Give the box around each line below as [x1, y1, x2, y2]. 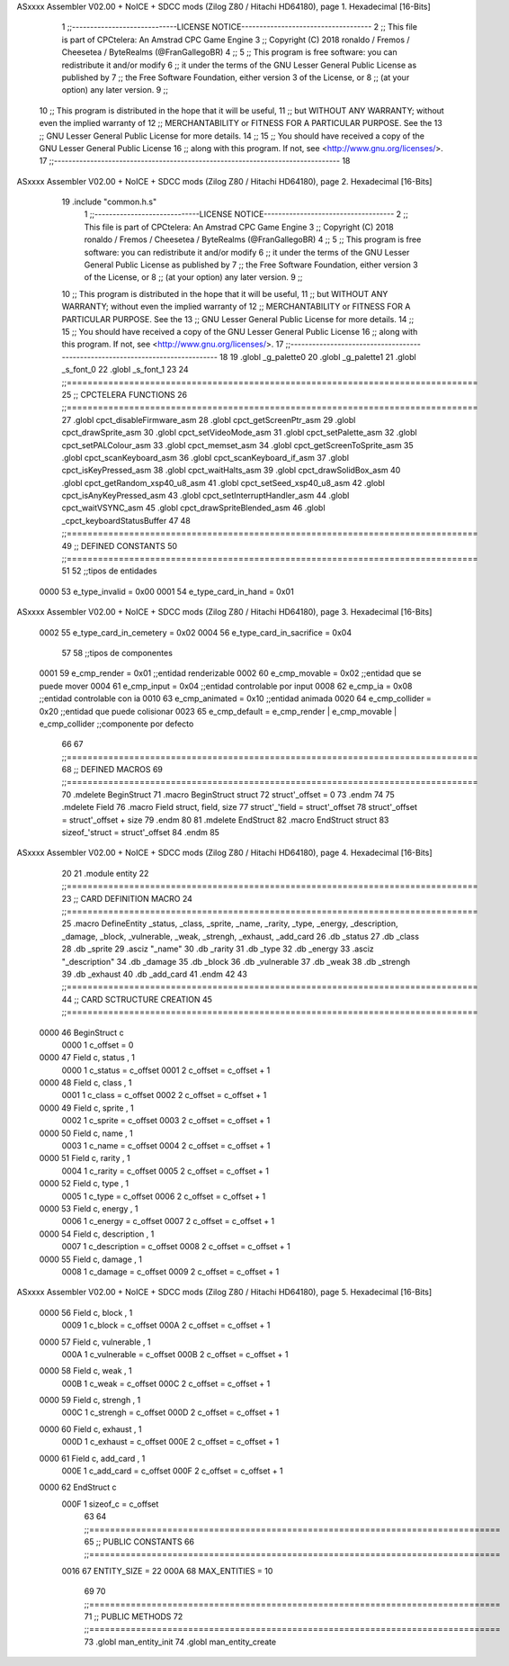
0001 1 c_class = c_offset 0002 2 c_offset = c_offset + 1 [61, 1090, 267, 1101]
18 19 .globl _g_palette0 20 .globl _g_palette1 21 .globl [219, 351, 417, 362]
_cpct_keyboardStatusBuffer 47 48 [61, 515, 191, 526]
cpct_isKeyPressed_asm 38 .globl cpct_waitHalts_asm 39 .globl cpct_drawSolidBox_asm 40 [61, 464, 401, 476]
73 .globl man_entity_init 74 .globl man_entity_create [84, 1636, 277, 1647]
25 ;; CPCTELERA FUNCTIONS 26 [61, 389, 188, 400]
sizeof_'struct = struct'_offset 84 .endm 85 [61, 827, 220, 838]
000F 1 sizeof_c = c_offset [61, 1499, 159, 1509]
